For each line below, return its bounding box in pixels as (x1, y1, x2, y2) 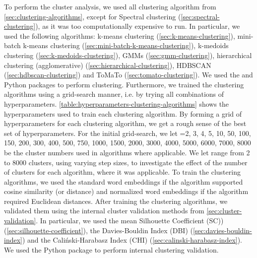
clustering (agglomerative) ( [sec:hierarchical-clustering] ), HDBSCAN (4, 60, 211, 70)
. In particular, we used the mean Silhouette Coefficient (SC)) (36, 215, 224, 226)
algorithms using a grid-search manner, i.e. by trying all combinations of (4, 89, 224, 99)
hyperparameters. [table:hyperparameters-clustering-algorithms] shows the (4, 98, 229, 109)
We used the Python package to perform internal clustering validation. (4, 244, 219, 255)
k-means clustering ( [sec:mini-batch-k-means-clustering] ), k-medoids (23, 40, 229, 51)
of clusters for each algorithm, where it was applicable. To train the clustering (4, 167, 241, 177)
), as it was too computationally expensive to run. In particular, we (35, 21, 240, 31)
